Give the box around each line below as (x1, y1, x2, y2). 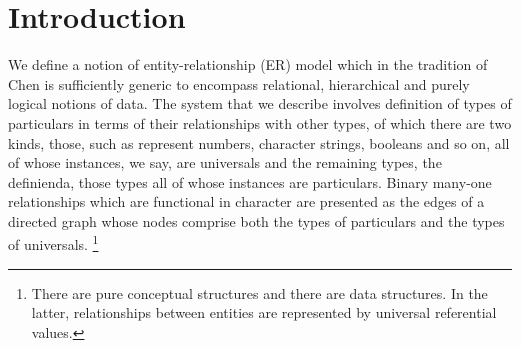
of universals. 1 (8, 231, 99, 255)
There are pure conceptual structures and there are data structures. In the (31, 282, 488, 303)
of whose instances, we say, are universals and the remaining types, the (8, 152, 442, 173)
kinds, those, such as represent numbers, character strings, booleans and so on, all (8, 132, 510, 153)
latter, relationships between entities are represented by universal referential (31, 302, 497, 323)
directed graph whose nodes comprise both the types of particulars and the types (8, 210, 505, 231)
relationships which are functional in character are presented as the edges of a (8, 191, 485, 212)
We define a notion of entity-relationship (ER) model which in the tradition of (8, 54, 488, 75)
